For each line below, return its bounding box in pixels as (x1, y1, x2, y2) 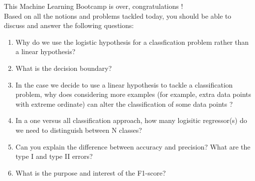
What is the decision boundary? (15, 62, 112, 73)
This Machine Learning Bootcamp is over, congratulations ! (4, 1, 183, 11)
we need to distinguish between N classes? (15, 124, 142, 135)
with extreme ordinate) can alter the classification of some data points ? (15, 98, 233, 109)
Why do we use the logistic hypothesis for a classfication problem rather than (15, 36, 249, 47)
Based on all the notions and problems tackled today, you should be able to (4, 10, 231, 21)
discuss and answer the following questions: (4, 20, 134, 30)
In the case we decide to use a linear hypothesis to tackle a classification (15, 79, 233, 90)
